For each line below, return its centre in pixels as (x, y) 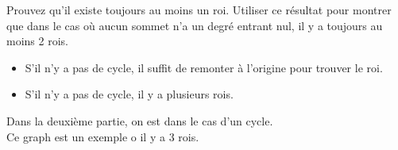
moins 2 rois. (37, 41)
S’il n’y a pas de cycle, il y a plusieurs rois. (129, 94)
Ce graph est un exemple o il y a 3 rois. (103, 136)
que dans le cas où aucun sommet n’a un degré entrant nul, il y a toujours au (195, 25)
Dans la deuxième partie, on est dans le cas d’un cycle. (140, 120)
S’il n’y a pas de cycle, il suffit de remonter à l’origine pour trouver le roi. (204, 67)
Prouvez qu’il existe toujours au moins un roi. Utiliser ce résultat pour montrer (199, 10)
